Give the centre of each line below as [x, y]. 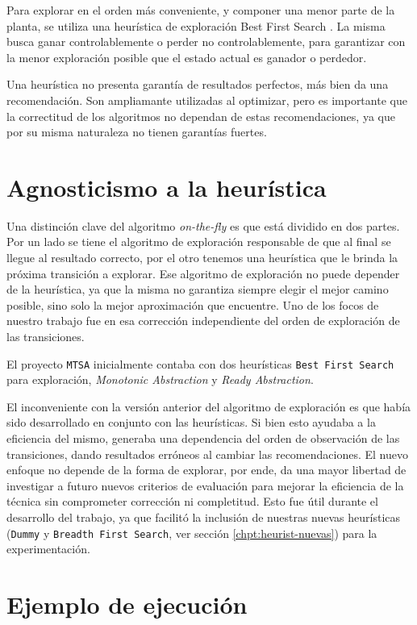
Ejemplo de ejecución [127, 604]
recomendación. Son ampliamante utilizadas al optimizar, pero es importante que [207, 100]
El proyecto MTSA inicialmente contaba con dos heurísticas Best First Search [200, 363]
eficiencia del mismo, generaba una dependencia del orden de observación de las [203, 438]
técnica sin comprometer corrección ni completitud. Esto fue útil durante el [192, 501]
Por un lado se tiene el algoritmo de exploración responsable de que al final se [199, 242]
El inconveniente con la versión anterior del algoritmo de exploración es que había [209, 406]
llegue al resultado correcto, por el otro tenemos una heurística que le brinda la [202, 258]
